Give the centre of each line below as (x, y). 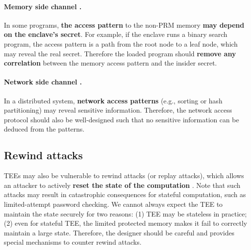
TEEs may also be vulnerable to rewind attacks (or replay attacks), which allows (124, 175)
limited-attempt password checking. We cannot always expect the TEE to (113, 204)
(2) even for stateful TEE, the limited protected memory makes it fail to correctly (125, 223)
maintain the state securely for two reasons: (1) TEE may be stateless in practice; (125, 213)
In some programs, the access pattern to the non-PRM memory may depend (124, 25)
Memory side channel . (43, 6)
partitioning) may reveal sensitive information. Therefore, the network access (118, 110)
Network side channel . (43, 82)
